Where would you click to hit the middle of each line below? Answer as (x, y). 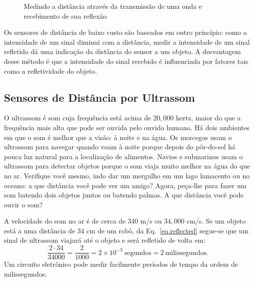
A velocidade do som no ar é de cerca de (65, 221)
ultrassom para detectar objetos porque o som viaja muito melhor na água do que (127, 166)
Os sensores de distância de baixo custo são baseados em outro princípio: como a (126, 32)
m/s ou (151, 221)
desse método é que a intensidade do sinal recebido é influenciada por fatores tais (126, 61)
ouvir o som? (23, 204)
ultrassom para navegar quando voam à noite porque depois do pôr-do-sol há (120, 147)
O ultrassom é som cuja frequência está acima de (78, 118)
